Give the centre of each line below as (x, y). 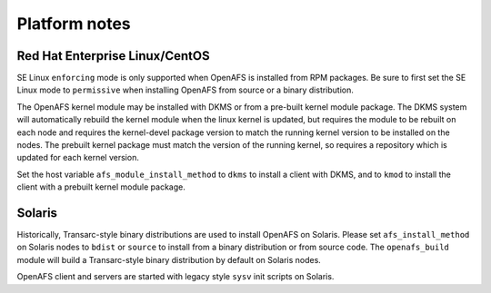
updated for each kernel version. (78, 158)
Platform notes (74, 24)
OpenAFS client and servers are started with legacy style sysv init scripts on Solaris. (175, 277)
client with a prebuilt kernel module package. (101, 187)
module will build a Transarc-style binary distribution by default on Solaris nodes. (169, 259)
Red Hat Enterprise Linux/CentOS (113, 56)
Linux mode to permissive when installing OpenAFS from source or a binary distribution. (185, 90)
